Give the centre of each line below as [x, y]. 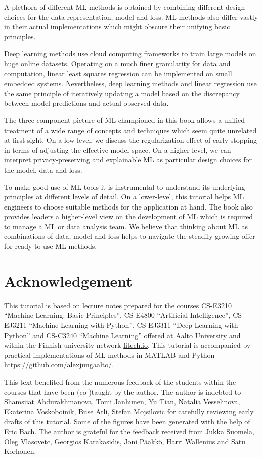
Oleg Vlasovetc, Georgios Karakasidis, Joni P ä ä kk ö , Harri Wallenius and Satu [125, 441]
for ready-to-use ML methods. [51, 246]
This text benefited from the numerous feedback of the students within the [120, 381]
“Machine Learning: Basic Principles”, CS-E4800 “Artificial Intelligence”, [117, 315]
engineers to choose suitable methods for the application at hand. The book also [128, 206]
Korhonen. [20, 451]
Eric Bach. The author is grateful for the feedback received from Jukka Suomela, [129, 431]
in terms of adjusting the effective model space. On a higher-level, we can [118, 150]
